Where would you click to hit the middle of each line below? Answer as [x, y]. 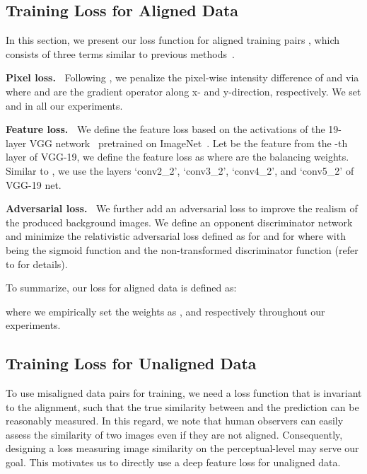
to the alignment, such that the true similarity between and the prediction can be [182, 406]
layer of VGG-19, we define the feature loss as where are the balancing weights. [177, 157]
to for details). [37, 264]
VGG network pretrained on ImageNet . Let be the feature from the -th [188, 143]
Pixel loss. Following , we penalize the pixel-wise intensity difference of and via [182, 77]
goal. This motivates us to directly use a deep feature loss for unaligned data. [173, 462]
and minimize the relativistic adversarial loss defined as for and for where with [176, 236]
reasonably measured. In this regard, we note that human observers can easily [175, 421]
